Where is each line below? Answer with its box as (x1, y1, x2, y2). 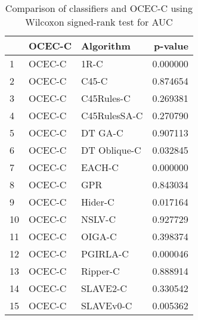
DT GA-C (81, 126, 123, 139)
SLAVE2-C (81, 281, 127, 295)
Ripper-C (81, 264, 120, 278)
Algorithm (81, 39, 131, 52)
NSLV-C (81, 212, 116, 226)
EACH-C (81, 160, 119, 174)
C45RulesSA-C (81, 108, 143, 122)
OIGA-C (81, 229, 117, 243)
